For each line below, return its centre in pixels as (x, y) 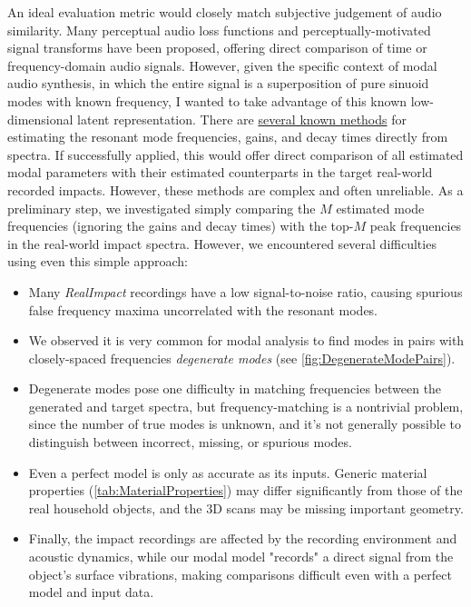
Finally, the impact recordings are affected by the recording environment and (243, 538)
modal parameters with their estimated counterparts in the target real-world (220, 172)
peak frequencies (416, 226)
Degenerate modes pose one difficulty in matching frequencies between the (235, 388)
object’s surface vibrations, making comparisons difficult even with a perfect (240, 574)
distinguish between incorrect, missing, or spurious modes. (190, 442)
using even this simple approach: (98, 261)
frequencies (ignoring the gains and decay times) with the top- (181, 226)
